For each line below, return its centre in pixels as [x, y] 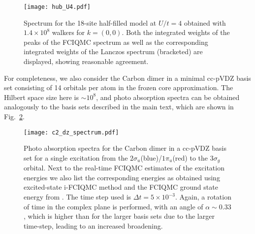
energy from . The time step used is [78, 197]
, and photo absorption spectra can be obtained [168, 97]
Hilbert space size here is [41, 97]
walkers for [68, 32]
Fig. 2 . [14, 116]
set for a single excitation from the [76, 157]
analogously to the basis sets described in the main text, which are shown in [119, 107]
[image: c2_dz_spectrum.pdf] [71, 132]
